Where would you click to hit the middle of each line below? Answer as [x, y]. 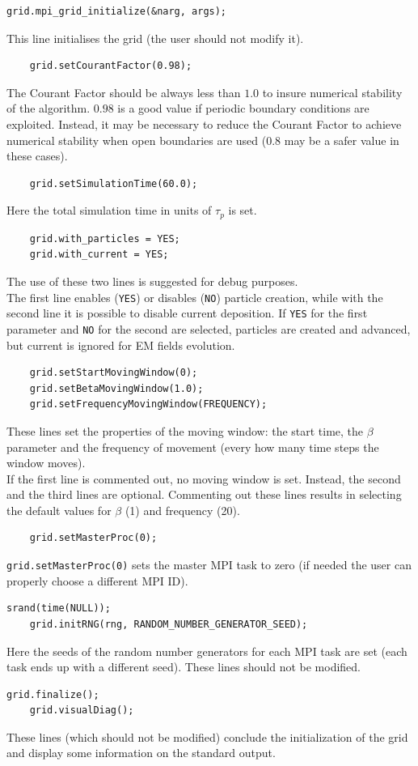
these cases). [37, 156]
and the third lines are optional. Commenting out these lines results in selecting [204, 494]
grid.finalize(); [53, 694]
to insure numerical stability [332, 92]
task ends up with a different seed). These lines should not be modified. [184, 667]
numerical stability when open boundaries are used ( [137, 140]
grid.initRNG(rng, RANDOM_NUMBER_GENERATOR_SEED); [169, 624]
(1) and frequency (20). [182, 510]
